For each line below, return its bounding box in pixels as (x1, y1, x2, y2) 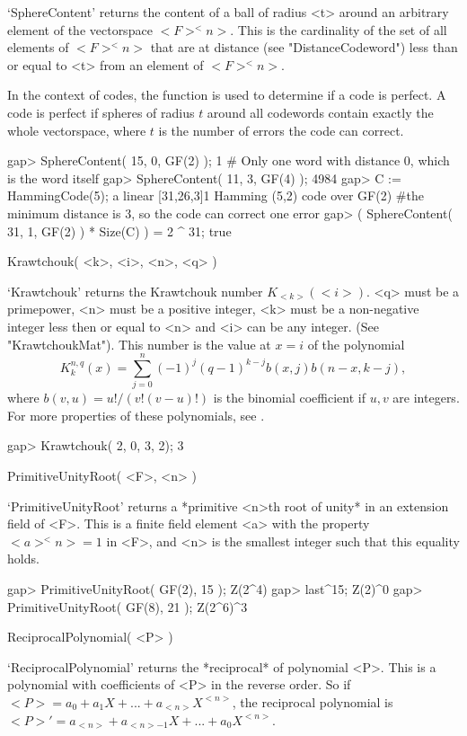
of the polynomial (307, 334, 405, 353)
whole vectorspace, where (7, 120, 146, 139)
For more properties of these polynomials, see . (7, 405, 265, 424)
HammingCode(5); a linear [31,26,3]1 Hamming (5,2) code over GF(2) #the (7, 186, 424, 205)
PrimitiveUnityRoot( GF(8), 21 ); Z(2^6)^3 (7, 597, 248, 616)
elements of (7, 38, 69, 57)
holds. (7, 549, 40, 568)
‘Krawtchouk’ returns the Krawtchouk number (7, 281, 263, 300)
